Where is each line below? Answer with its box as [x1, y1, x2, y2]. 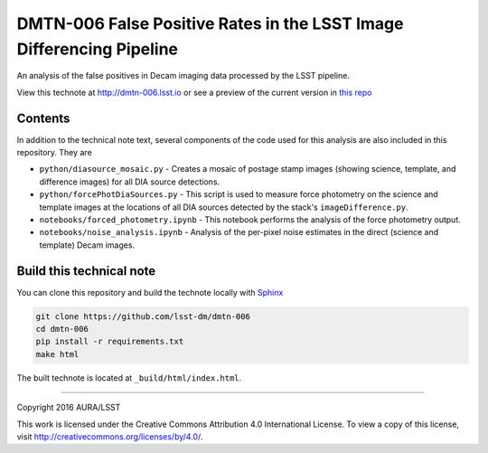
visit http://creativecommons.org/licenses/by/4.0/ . [16, 430, 203, 442]
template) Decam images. [39, 240, 136, 250]
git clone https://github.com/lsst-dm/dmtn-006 [35, 311, 250, 321]
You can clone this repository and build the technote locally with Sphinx [16, 287, 284, 297]
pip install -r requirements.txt [35, 336, 184, 347]
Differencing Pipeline [16, 39, 179, 59]
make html [35, 349, 80, 359]
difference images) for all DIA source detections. [39, 176, 221, 187]
